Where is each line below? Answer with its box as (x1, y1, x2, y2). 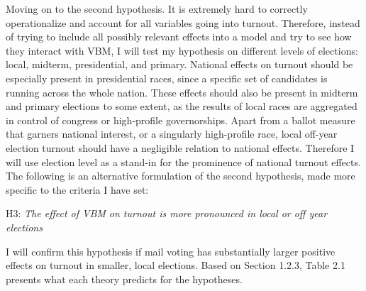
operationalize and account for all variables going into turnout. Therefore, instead (6, 15, 360, 30)
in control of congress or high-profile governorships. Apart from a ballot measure (6, 112, 355, 127)
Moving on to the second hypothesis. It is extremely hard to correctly (6, 1, 308, 16)
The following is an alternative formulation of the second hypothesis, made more (6, 168, 355, 183)
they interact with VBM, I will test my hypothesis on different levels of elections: (6, 43, 358, 57)
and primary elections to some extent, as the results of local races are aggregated (6, 99, 357, 114)
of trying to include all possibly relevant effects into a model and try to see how (6, 29, 352, 44)
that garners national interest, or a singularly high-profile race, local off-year (6, 126, 338, 141)
